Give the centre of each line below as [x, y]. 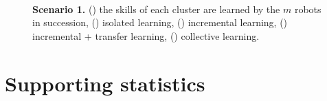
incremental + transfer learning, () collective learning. [146, 35]
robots [308, 9]
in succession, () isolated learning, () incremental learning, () [160, 22]
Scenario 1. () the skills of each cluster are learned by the [156, 9]
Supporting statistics [105, 83]
